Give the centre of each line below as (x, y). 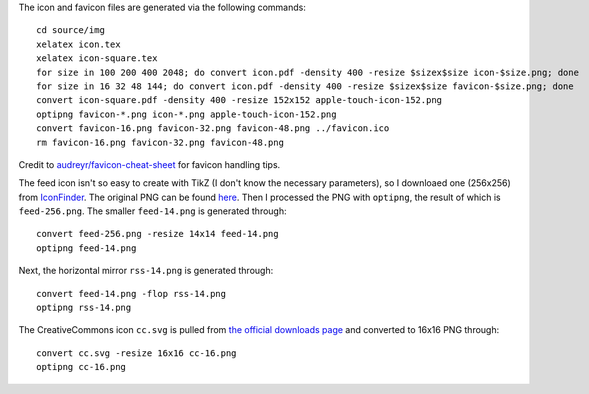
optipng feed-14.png (86, 248)
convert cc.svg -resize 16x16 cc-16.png (136, 353)
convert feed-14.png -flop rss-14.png (131, 293)
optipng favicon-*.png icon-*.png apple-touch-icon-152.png (186, 114)
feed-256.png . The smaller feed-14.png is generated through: (152, 211)
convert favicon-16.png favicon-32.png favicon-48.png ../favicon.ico (213, 128)
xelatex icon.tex (78, 44)
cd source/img (70, 30)
